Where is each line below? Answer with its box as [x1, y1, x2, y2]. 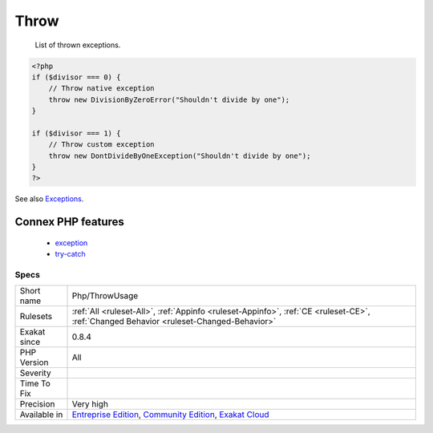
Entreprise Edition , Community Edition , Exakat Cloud [71, 409, 269, 420]
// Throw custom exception [48, 140, 156, 149]
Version [19, 357, 49, 368]
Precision [19, 399, 55, 410]
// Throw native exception [48, 84, 156, 93]
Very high [71, 399, 108, 410]
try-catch [55, 249, 86, 259]
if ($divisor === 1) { [31, 128, 121, 138]
